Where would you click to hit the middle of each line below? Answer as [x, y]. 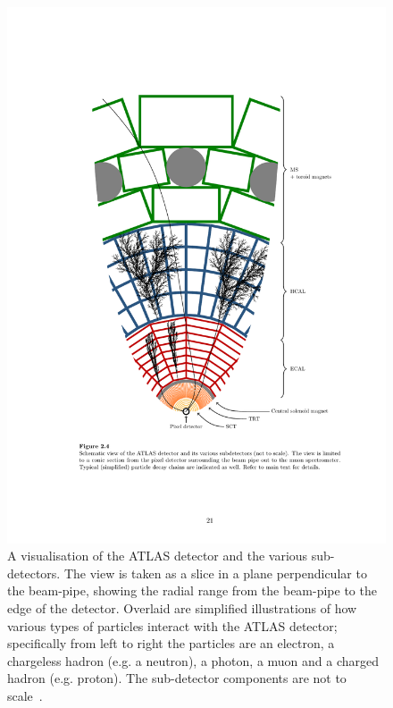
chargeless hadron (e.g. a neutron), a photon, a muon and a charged [193, 660]
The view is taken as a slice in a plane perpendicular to [215, 573]
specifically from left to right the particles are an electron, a [171, 643]
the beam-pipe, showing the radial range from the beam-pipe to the [192, 590]
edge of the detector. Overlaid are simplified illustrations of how [182, 608]
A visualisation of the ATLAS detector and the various [158, 556]
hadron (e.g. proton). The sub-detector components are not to [177, 678]
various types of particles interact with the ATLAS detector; [172, 625]
